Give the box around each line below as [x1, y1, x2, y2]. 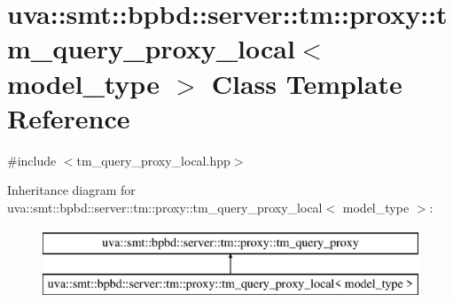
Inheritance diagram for [7, 181, 136, 199]
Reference [7, 99, 130, 136]
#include [7, 151, 57, 169]
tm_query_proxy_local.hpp [76, 151, 230, 169]
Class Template [211, 65, 402, 101]
